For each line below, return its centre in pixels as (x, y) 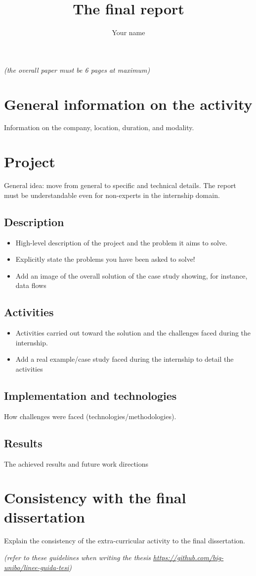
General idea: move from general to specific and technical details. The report (120, 185)
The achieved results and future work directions (76, 463)
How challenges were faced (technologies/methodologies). (90, 416)
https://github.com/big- (188, 557)
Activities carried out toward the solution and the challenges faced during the (133, 333)
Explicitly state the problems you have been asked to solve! (105, 259)
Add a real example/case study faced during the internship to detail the (125, 359)
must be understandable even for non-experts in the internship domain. (112, 195)
